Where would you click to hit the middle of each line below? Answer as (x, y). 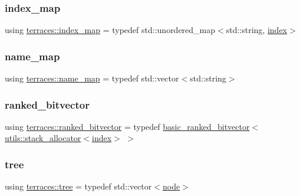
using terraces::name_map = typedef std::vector (92, 78)
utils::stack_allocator (43, 138)
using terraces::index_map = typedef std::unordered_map (110, 30)
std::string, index (257, 30)
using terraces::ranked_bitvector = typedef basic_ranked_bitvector (127, 126)
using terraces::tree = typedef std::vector (78, 186)
